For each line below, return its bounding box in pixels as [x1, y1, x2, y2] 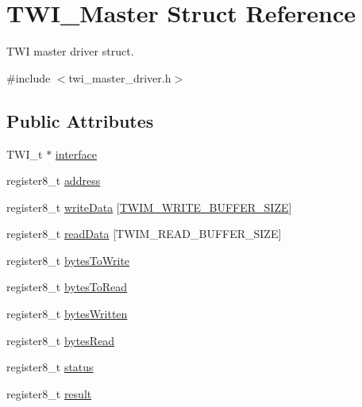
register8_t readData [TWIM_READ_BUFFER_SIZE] [6, 225, 282, 242]
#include [6, 69, 51, 86]
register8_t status [6, 359, 94, 375]
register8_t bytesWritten [6, 305, 128, 322]
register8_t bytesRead [6, 332, 115, 348]
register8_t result [6, 385, 92, 401]
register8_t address [6, 172, 101, 189]
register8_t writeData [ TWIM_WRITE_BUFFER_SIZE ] [6, 198, 292, 215]
